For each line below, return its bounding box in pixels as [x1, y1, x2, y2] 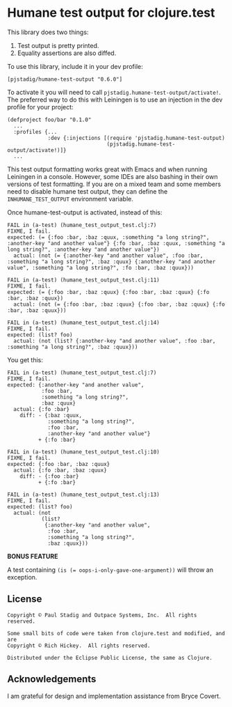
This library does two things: [7, 28, 89, 36]
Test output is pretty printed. [17, 41, 99, 49]
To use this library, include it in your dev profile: [7, 62, 144, 70]
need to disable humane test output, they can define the [7, 187, 168, 196]
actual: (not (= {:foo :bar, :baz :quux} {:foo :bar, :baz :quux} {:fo [13, 301, 226, 308]
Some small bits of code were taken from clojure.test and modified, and [7, 630, 226, 637]
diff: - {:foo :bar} [19, 472, 79, 480]
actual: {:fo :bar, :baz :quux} [13, 467, 108, 474]
